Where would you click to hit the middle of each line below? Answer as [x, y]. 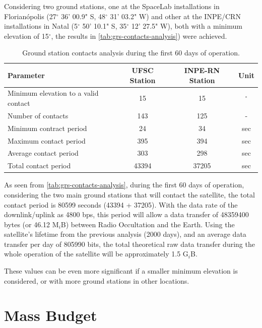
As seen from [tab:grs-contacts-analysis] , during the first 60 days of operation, [124, 185]
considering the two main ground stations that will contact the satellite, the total [129, 194]
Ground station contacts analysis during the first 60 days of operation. [131, 53]
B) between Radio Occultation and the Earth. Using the [148, 224]
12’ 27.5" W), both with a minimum [187, 26]
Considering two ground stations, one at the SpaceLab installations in [112, 6]
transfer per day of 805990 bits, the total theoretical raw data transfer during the [129, 244]
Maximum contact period [47, 140]
